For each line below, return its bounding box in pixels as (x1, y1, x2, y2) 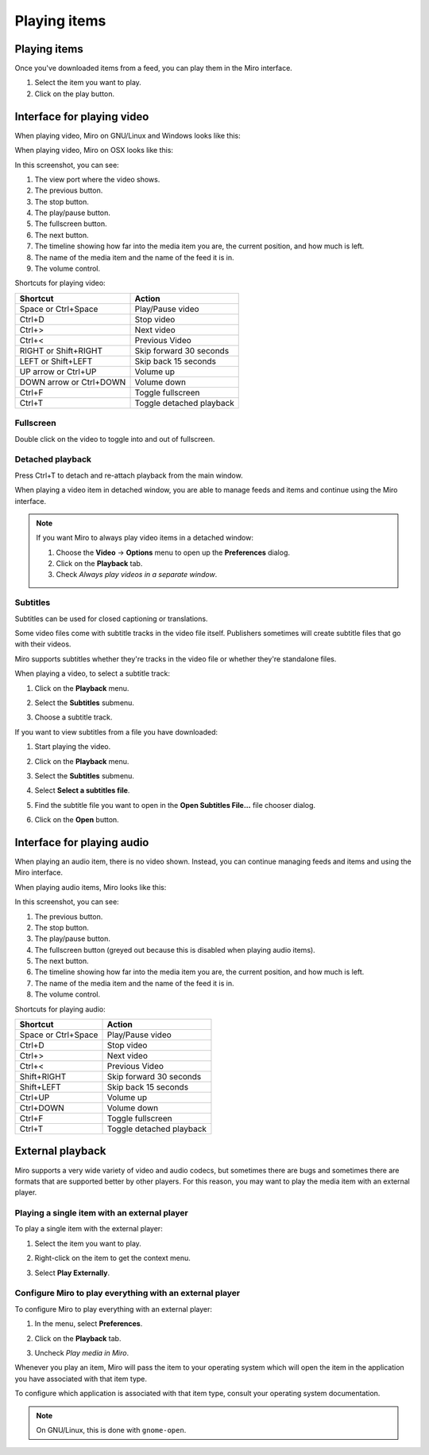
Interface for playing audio (14, 836, 149, 849)
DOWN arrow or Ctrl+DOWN (19, 376, 126, 388)
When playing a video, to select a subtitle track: (14, 669, 171, 678)
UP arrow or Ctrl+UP (19, 366, 97, 377)
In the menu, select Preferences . (34, 1319, 143, 1328)
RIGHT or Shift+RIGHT (19, 345, 103, 356)
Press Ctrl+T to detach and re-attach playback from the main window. (14, 470, 243, 480)
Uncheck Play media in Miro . (34, 1348, 129, 1357)
